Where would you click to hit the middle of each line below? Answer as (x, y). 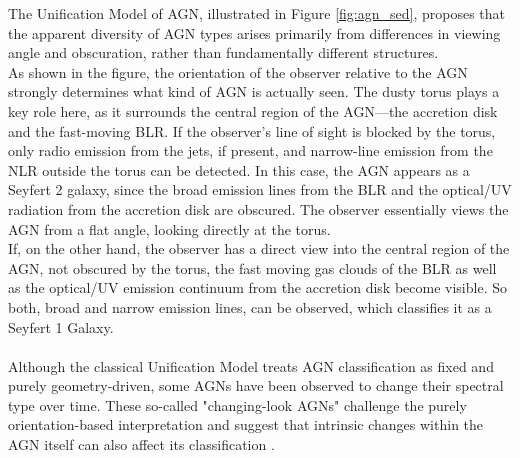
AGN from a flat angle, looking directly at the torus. (169, 228)
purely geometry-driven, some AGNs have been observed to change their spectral (256, 385)
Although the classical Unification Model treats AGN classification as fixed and (251, 365)
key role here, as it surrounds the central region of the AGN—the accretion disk (253, 110)
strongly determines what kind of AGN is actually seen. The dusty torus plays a (254, 91)
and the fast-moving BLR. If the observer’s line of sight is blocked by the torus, (252, 130)
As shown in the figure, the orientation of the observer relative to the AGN (238, 71)
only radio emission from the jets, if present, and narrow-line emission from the (250, 150)
